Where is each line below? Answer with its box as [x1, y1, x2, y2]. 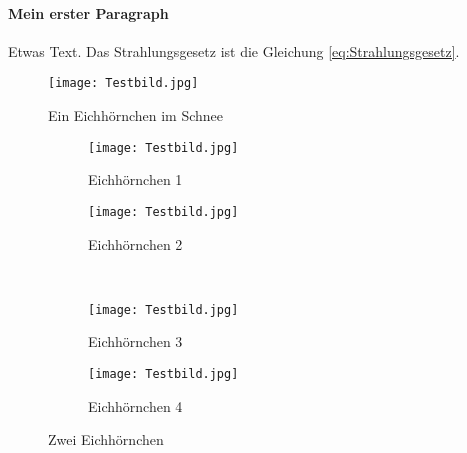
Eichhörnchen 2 [88, 233, 183, 254]
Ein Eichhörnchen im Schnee [48, 105, 224, 126]
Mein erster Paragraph [8, 2, 169, 23]
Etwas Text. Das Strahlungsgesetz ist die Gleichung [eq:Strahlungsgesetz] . [8, 40, 460, 61]
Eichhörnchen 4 [88, 395, 183, 416]
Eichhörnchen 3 [88, 331, 183, 352]
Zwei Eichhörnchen [48, 429, 164, 450]
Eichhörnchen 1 [88, 169, 183, 190]
